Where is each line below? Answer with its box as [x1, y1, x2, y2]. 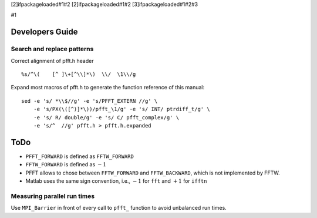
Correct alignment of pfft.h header [11, 57, 94, 64]
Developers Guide [11, 27, 78, 37]
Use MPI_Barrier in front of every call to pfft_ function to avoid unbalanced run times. [11, 204, 227, 212]
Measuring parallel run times [11, 192, 95, 200]
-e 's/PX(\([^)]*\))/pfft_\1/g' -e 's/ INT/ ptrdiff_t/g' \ [33, 106, 211, 113]
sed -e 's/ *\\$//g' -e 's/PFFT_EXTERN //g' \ [21, 98, 158, 104]
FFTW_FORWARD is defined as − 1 [25, 161, 107, 168]
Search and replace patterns [11, 45, 94, 53]
